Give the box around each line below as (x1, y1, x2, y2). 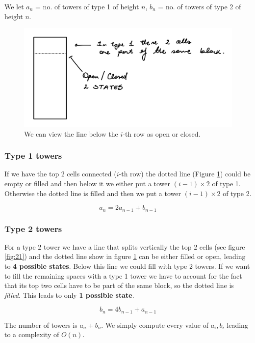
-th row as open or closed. (123, 128, 201, 139)
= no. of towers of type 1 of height (35, 1, 139, 11)
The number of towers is (4, 319, 77, 330)
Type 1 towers (4, 149, 62, 162)
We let (4, 1, 24, 11)
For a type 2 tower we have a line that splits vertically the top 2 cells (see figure (4, 241, 245, 252)
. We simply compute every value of (101, 319, 208, 330)
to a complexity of (4, 329, 59, 340)
